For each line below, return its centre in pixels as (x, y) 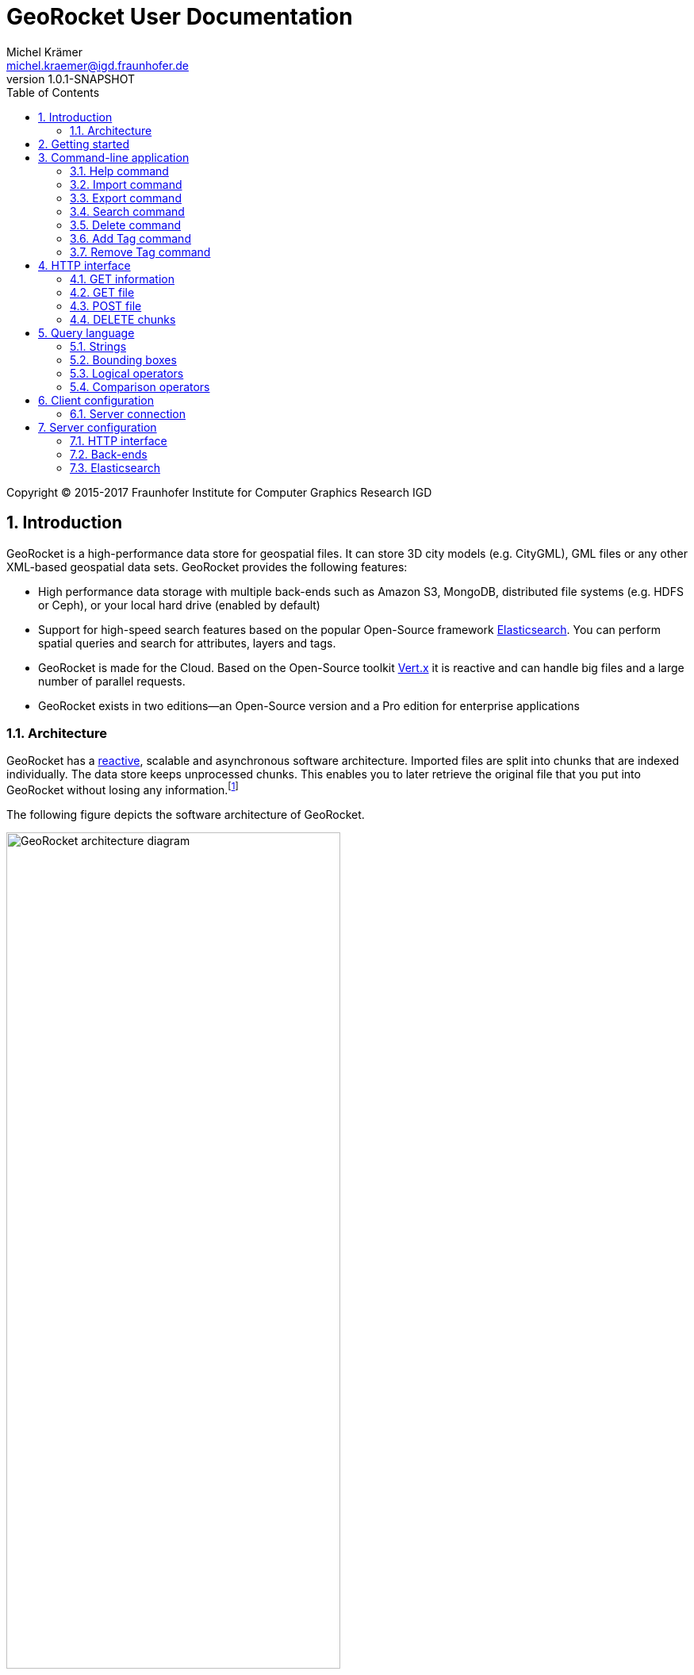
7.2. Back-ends (109, 454)
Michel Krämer (45, 52)
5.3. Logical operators (127, 373)
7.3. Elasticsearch (115, 467)
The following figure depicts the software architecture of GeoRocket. (186, 814)
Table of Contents (53, 92)
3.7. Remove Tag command (140, 252)
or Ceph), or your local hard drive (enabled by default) (179, 605)
